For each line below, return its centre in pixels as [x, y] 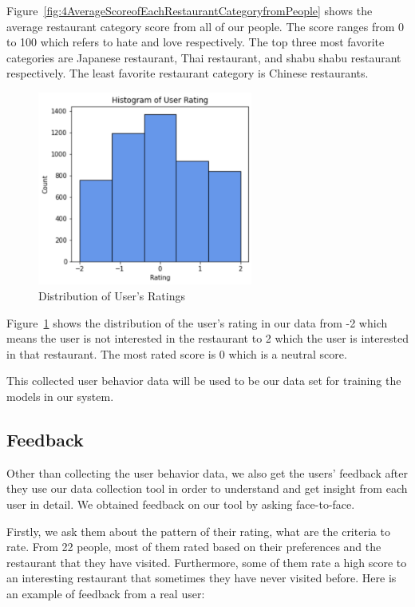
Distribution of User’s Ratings [112, 296]
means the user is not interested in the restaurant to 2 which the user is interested [208, 338]
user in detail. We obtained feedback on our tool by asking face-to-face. [181, 504]
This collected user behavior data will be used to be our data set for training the [204, 381]
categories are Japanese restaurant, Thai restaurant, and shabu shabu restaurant [204, 57]
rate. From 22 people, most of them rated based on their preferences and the [194, 547]
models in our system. [60, 396]
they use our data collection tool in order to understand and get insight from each [207, 488]
